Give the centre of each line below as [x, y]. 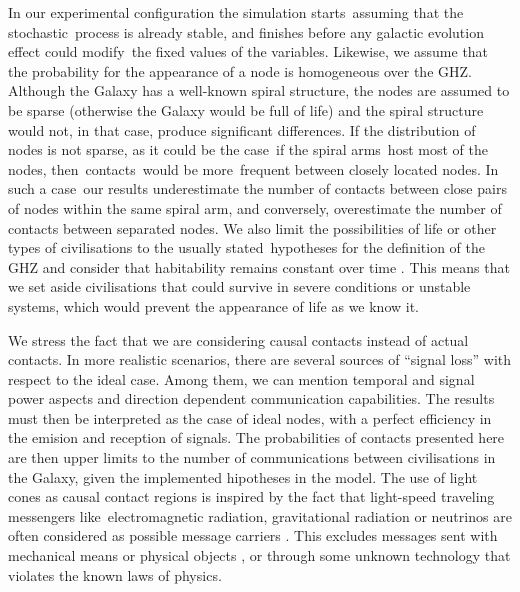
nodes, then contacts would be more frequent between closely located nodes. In [253, 168]
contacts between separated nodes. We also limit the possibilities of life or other [252, 227]
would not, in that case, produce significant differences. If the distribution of [242, 129]
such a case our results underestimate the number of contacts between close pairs [257, 188]
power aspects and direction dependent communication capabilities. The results [251, 398]
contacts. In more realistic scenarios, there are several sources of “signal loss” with [260, 359]
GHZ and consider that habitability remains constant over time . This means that [259, 266]
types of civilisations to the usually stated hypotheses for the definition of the [246, 247]
